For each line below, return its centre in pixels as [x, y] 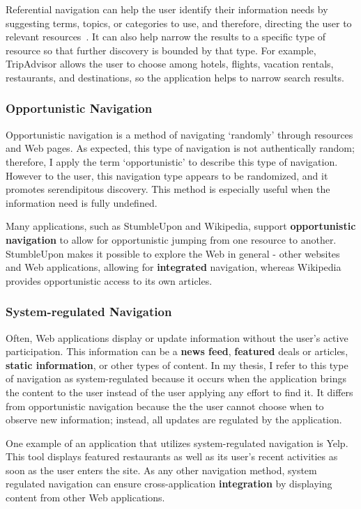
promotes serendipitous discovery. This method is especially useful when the [168, 189]
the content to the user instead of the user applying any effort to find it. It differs [179, 392]
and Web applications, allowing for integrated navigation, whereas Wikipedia [174, 267]
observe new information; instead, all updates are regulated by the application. [174, 420]
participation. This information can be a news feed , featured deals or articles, [177, 351]
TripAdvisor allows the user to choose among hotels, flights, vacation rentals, [170, 64]
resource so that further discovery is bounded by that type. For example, [161, 50]
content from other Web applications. [85, 498]
